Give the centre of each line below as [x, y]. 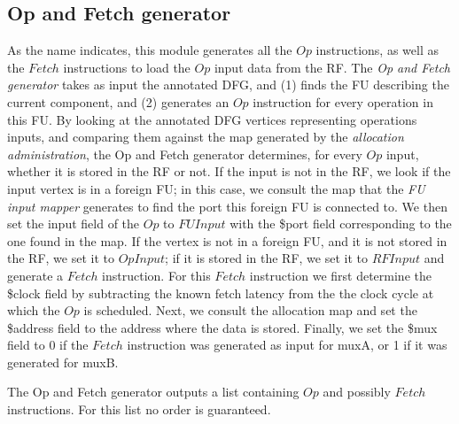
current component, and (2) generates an [118, 101]
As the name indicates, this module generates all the [150, 50]
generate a [35, 275]
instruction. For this [156, 275]
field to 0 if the [48, 345]
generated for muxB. [63, 362]
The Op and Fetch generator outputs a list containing [153, 392]
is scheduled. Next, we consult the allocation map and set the [250, 310]
